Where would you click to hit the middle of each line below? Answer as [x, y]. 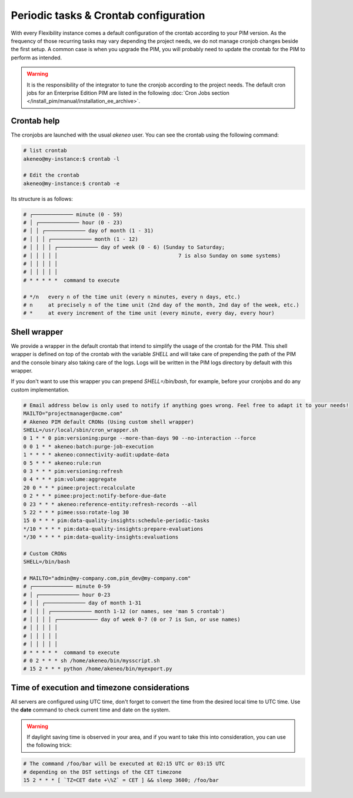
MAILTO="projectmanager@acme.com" [73, 414]
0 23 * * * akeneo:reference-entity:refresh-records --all [110, 504]
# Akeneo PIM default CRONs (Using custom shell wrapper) [109, 422]
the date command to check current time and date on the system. [91, 710]
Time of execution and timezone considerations [100, 688]
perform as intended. [36, 57]
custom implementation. [40, 390]
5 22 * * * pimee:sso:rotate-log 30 [76, 512]
